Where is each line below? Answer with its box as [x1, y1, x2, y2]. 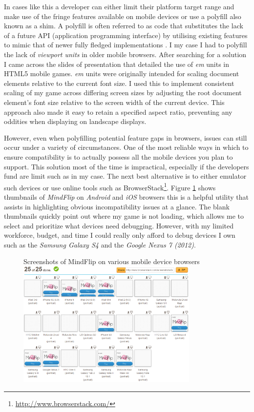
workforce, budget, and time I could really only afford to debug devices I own [4, 230, 235, 240]
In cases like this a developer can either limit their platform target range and [4, 1, 234, 11]
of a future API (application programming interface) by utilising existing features [4, 30, 248, 40]
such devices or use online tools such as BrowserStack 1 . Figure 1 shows [4, 181, 216, 192]
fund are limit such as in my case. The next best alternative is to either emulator [4, 171, 247, 181]
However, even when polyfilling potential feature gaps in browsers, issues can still [4, 132, 247, 143]
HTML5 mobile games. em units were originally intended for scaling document [4, 68, 239, 79]
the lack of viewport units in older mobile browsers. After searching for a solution [4, 49, 247, 59]
